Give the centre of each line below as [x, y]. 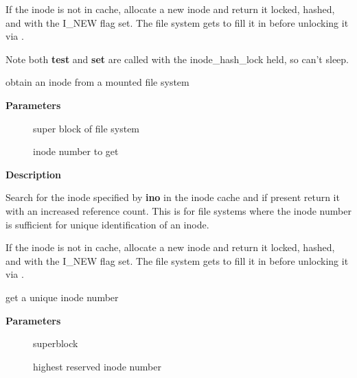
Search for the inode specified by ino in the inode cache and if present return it [173, 197]
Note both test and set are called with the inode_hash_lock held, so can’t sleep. [177, 59]
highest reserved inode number [97, 366]
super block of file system [87, 128]
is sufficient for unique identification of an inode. [107, 224]
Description [34, 174]
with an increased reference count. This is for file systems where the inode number [178, 210]
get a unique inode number [62, 297]
